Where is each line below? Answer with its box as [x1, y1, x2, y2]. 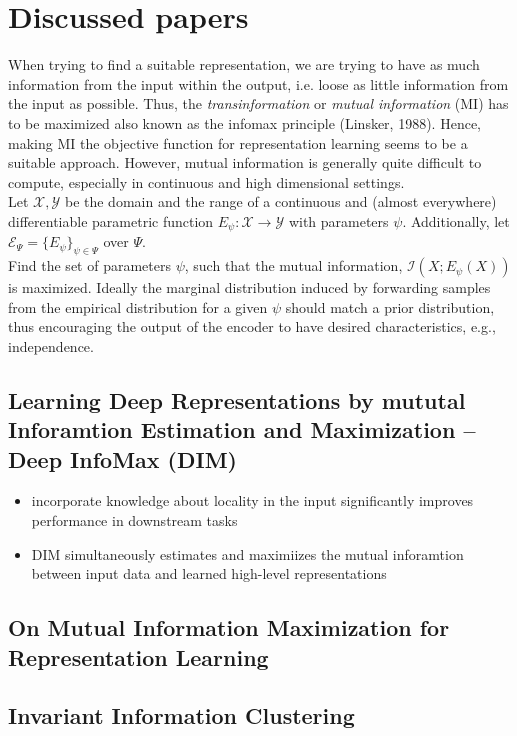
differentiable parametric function [8, 210, 214, 231]
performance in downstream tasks [31, 510, 238, 531]
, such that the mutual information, [184, 255, 403, 276]
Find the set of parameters [8, 255, 171, 276]
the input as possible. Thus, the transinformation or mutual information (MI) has [8, 93, 509, 114]
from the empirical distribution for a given [8, 296, 268, 317]
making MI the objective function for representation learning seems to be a [8, 132, 468, 153]
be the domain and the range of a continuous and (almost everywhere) [64, 191, 497, 212]
